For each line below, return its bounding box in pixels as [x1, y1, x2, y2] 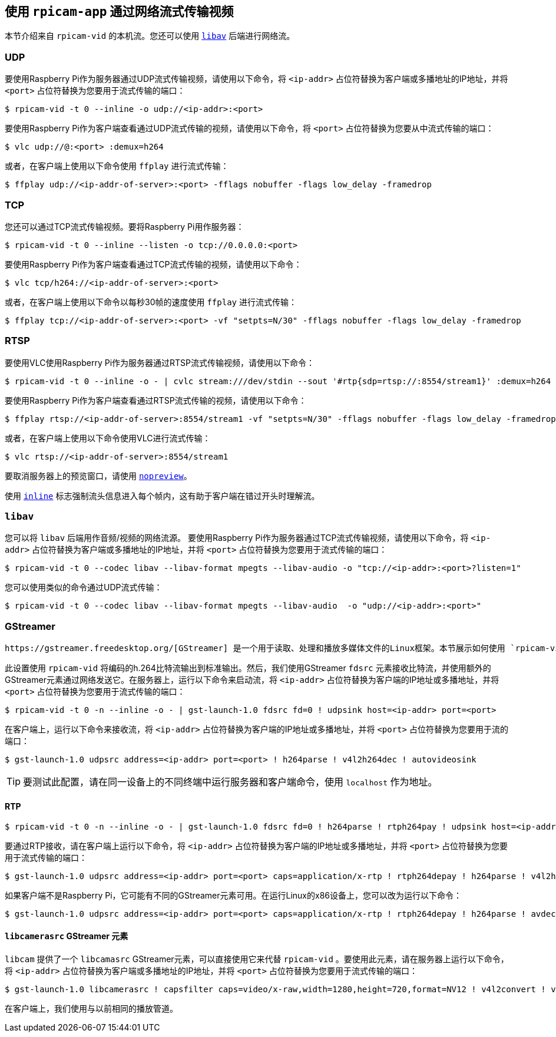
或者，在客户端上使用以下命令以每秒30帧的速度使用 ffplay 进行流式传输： [5, 296, 297, 307]
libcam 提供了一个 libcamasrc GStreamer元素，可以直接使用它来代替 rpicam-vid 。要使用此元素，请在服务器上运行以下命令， [5, 953, 509, 964]
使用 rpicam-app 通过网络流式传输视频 [5, 4, 234, 19]
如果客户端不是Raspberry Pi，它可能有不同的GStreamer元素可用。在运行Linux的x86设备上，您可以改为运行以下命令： [5, 890, 462, 901]
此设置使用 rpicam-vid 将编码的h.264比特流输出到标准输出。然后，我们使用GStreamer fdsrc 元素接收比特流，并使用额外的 [5, 663, 491, 673]
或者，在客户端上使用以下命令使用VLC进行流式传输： [5, 432, 211, 443]
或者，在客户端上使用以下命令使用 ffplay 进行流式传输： [5, 161, 229, 171]
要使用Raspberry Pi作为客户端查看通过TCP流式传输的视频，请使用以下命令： [5, 259, 302, 269]
